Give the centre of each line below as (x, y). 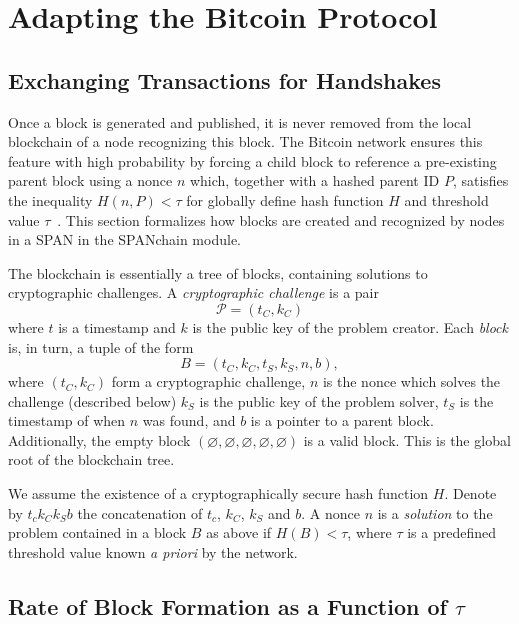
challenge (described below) (92, 400)
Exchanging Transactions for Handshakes (224, 79)
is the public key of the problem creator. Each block (350, 326)
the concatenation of (140, 512)
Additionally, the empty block (99, 439)
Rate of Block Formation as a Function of (227, 605)
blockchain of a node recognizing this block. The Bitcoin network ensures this (245, 141)
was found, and (189, 420)
